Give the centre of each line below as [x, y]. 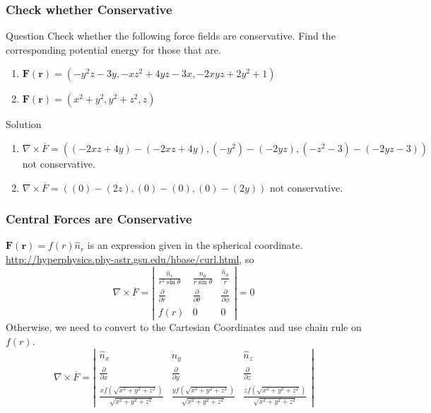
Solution [24, 124]
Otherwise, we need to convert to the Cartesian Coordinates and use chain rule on [184, 327]
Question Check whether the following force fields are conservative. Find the [171, 36]
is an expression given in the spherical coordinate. [195, 245]
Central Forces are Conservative [99, 219]
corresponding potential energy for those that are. [113, 49]
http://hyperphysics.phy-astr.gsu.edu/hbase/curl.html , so [130, 259]
